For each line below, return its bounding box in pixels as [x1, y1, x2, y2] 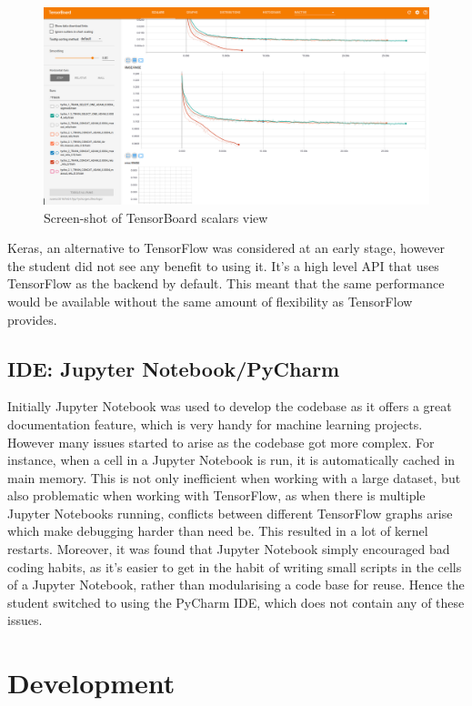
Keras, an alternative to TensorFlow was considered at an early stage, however [7, 238, 446, 257]
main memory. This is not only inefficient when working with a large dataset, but [7, 468, 461, 487]
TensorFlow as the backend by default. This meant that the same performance [7, 274, 445, 293]
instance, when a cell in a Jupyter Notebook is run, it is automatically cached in [7, 450, 456, 469]
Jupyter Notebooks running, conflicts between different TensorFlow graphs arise [7, 503, 453, 522]
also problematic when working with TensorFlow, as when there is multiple [7, 486, 426, 505]
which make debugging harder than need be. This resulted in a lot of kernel [7, 521, 428, 540]
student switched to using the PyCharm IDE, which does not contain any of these [7, 592, 465, 611]
